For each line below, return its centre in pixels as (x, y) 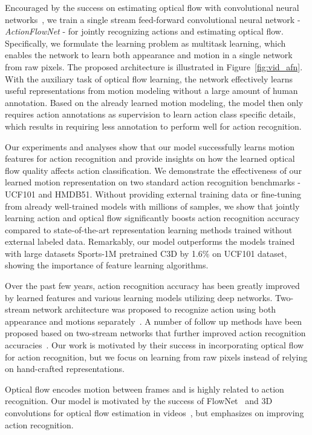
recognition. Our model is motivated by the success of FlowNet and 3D (139, 401)
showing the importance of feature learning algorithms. (107, 265)
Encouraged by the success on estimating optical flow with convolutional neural (152, 7)
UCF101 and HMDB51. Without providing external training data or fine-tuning (153, 194)
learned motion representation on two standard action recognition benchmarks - (153, 182)
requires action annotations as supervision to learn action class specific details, (150, 114)
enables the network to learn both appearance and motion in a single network (149, 55)
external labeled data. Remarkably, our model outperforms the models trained (150, 241)
